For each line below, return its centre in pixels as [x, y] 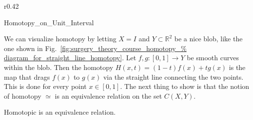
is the [237, 67]
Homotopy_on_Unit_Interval [49, 22]
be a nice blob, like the [208, 39]
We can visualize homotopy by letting [60, 39]
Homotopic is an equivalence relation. [60, 112]
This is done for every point [45, 86]
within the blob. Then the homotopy [59, 67]
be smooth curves [213, 58]
